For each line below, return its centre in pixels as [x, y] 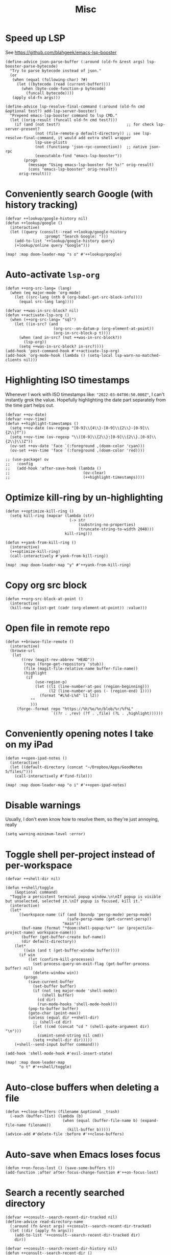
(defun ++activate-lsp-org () [38, 315]
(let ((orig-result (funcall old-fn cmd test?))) [64, 120]
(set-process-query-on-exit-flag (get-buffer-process [91, 964]
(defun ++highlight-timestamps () [42, 423]
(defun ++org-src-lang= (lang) [39, 288]
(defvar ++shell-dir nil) [33, 879]
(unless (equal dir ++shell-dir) [64, 1018]
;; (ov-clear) [56, 473]
